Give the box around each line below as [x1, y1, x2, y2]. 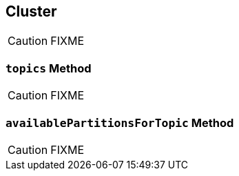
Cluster [6, 3, 57, 20]
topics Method [6, 61, 92, 75]
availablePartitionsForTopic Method [6, 115, 234, 130]
